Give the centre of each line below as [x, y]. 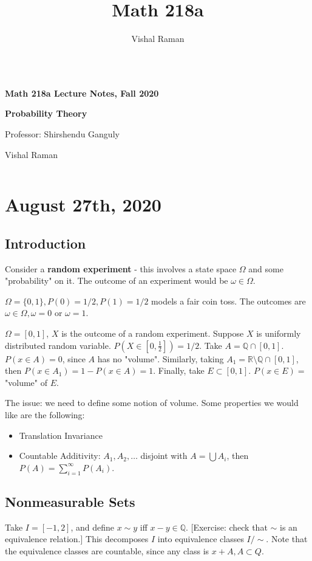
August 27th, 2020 [83, 205]
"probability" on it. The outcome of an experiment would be [117, 280]
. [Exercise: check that [227, 527]
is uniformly [279, 333]
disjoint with [164, 456]
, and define [93, 527]
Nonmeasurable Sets [70, 501]
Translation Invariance [61, 435]
